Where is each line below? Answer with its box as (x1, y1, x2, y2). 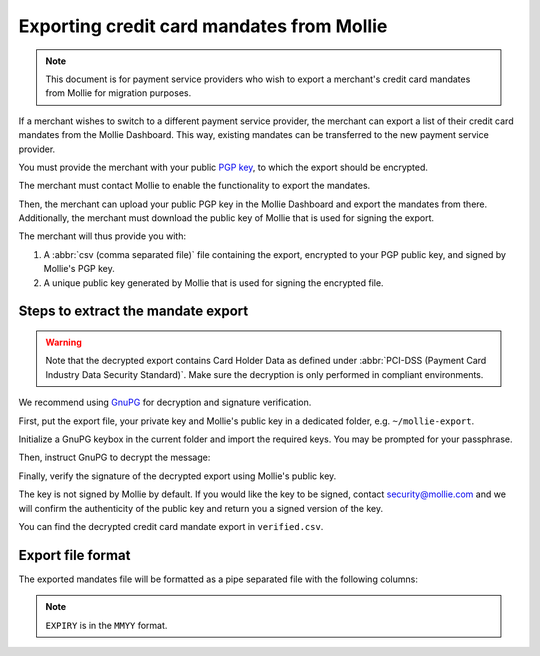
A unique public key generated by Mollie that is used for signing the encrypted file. (43, 276, 384, 289)
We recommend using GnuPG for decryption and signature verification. (18, 396, 312, 409)
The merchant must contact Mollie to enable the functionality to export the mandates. (18, 180, 371, 192)
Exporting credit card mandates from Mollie (18, 15, 388, 37)
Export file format (18, 546, 131, 564)
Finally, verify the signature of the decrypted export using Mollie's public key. (18, 470, 337, 482)
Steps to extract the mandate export (18, 303, 249, 320)
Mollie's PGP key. (43, 263, 115, 275)
